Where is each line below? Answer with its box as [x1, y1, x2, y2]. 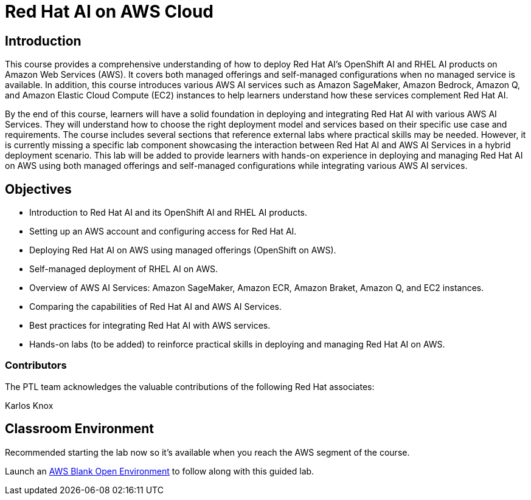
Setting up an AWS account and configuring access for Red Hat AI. [29, 226, 297, 237]
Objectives [5, 181, 72, 197]
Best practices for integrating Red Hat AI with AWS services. [29, 320, 271, 331]
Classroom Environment [5, 421, 154, 437]
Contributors [5, 359, 67, 372]
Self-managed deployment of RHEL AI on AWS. [29, 264, 218, 275]
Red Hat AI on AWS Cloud [5, 1, 213, 22]
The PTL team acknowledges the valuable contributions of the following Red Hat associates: [5, 381, 375, 392]
